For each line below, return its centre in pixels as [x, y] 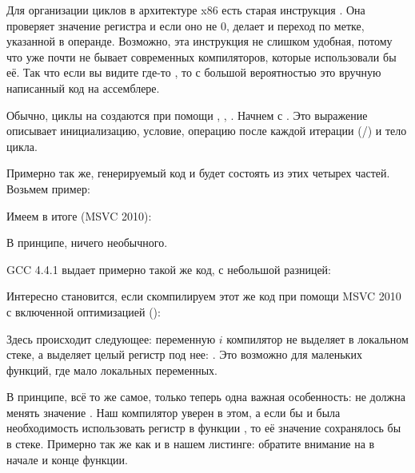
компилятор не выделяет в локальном [317, 338]
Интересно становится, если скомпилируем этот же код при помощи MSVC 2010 [204, 296]
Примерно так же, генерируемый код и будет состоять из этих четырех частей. [198, 173]
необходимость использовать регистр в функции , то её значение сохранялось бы [204, 428]
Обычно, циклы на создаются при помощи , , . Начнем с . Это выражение [187, 115]
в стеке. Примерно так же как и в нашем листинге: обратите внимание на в [191, 444]
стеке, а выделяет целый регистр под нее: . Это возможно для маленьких [184, 354]
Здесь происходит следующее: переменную [111, 338]
